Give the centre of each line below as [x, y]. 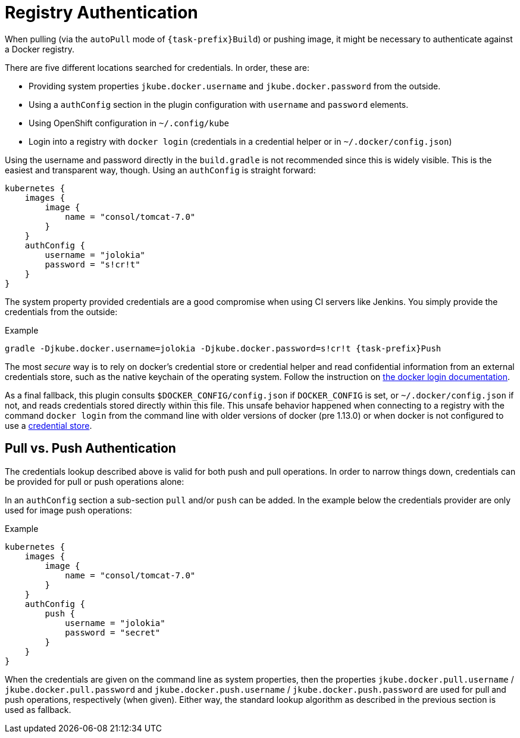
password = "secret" [113, 632]
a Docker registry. [40, 49]
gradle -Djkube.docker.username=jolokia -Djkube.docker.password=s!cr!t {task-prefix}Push [223, 348]
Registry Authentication [101, 13]
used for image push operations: [68, 510]
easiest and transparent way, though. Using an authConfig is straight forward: [160, 170]
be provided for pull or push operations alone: [95, 481]
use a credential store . [48, 425]
